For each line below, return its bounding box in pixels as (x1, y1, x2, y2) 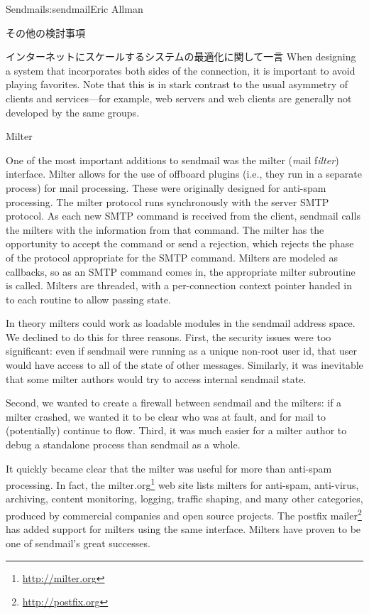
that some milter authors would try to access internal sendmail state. (6, 371, 307, 386)
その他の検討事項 (6, 25, 85, 40)
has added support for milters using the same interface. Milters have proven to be (6, 522, 361, 537)
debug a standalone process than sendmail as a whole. (6, 437, 241, 452)
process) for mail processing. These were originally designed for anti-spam (6, 180, 326, 195)
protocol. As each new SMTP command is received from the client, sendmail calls (6, 208, 360, 223)
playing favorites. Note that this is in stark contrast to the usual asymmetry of (6, 77, 348, 92)
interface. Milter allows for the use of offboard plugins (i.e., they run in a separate (6, 166, 362, 181)
